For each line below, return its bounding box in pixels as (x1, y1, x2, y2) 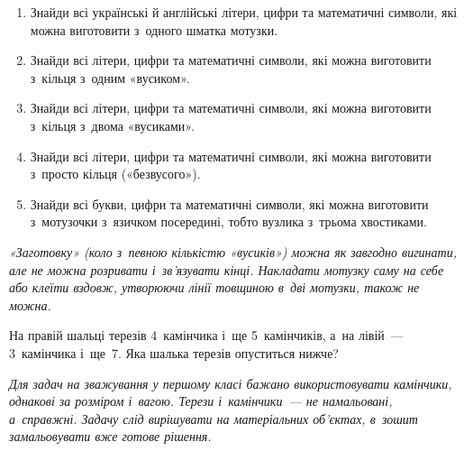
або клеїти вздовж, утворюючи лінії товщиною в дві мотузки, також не (9, 278, 420, 297)
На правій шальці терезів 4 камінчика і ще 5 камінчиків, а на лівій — (9, 326, 404, 345)
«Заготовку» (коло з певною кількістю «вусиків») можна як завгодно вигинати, (9, 242, 457, 261)
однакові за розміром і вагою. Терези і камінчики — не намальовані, (9, 391, 393, 410)
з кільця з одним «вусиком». (30, 68, 190, 87)
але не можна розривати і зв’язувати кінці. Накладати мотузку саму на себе (9, 260, 444, 279)
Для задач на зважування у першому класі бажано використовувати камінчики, (9, 373, 452, 392)
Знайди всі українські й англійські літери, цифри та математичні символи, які (30, 3, 458, 21)
